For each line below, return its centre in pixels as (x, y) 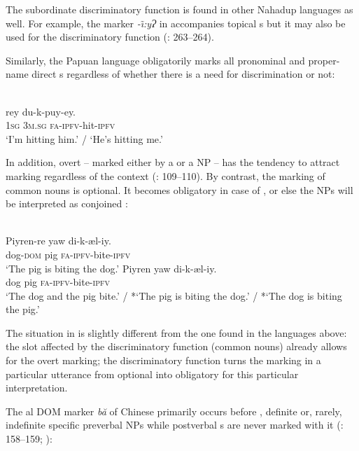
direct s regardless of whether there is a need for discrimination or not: (183, 74)
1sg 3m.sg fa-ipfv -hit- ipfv (61, 125)
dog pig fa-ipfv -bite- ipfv (58, 282)
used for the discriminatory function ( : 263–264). (110, 37)
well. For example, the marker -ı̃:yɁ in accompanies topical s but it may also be (176, 23)
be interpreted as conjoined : (67, 203)
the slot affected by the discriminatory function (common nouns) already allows (176, 346)
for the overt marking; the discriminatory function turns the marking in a (163, 360)
